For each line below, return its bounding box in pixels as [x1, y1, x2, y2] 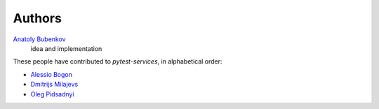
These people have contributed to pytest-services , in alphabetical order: [13, 57, 222, 66]
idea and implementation [30, 44, 102, 52]
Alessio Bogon [30, 70, 73, 78]
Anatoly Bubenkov [13, 35, 66, 43]
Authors [13, 10, 62, 26]
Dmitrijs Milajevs [30, 80, 79, 89]
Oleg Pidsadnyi [30, 89, 74, 98]
